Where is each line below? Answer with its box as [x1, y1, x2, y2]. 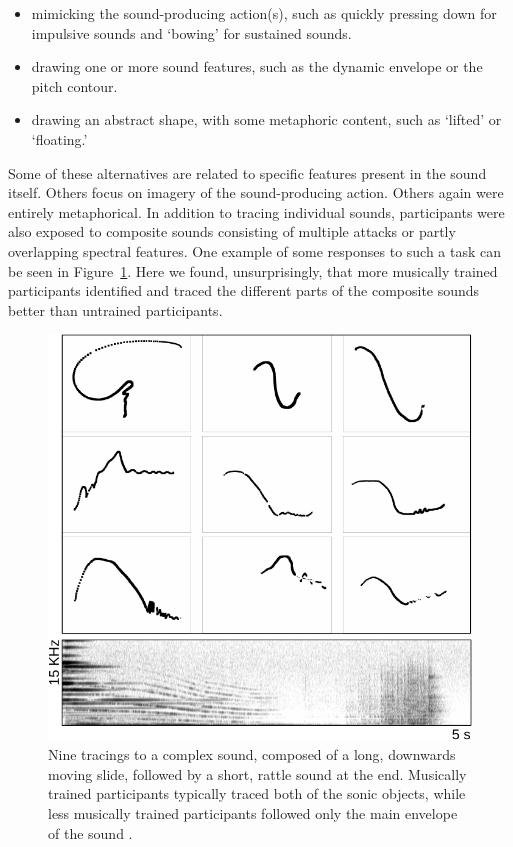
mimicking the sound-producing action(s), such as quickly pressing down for [31, 3, 497, 23]
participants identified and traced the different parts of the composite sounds [8, 280, 480, 301]
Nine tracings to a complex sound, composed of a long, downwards [48, 744, 456, 765]
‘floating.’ [31, 128, 88, 149]
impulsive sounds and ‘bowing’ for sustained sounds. [31, 22, 352, 43]
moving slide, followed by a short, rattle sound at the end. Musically [48, 763, 467, 784]
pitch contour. [31, 75, 118, 96]
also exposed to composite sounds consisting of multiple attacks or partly [8, 221, 456, 242]
